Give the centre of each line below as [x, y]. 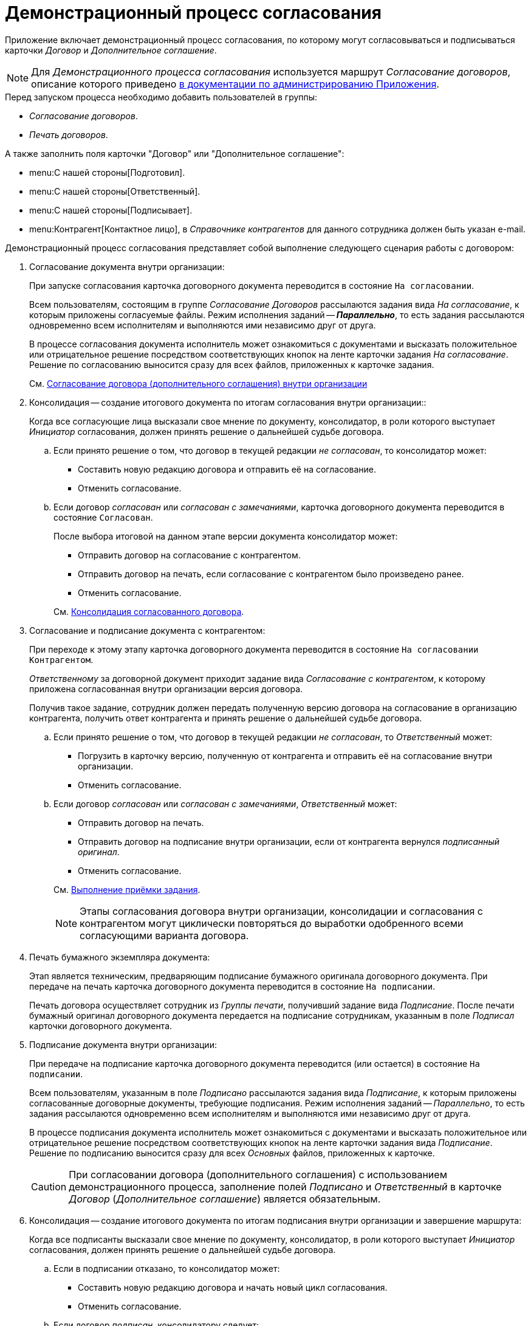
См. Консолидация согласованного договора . [149, 611]
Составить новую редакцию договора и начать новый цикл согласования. [233, 1287]
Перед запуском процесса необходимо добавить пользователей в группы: [161, 97]
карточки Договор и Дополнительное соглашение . [111, 50]
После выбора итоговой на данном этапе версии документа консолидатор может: [226, 536]
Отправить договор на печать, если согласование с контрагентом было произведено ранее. [271, 574]
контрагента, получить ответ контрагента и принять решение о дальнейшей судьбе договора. [226, 718]
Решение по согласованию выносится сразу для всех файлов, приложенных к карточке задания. [232, 364]
